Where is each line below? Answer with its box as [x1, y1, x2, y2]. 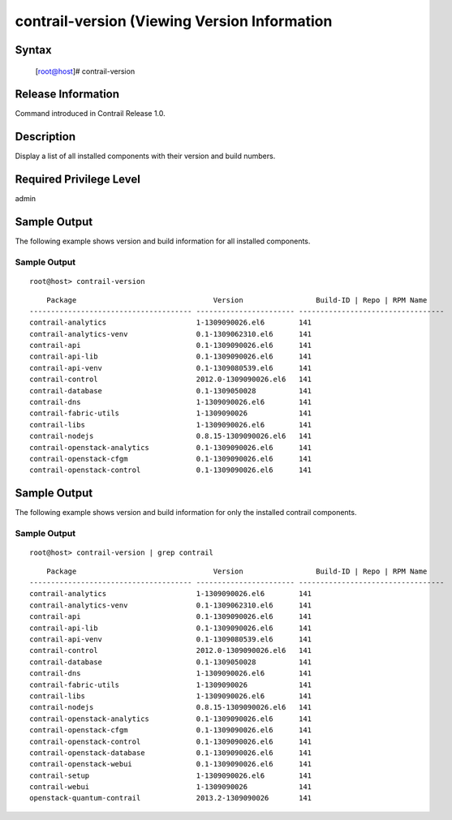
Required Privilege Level [15, 173, 141, 187]
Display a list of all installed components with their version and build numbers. [15, 151, 276, 161]
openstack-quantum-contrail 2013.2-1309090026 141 [29, 793, 312, 803]
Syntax [15, 43, 52, 57]
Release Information [15, 88, 120, 101]
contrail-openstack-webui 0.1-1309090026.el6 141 [29, 759, 312, 769]
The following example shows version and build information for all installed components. [15, 236, 311, 247]
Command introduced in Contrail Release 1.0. [15, 109, 166, 118]
